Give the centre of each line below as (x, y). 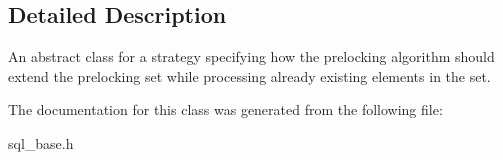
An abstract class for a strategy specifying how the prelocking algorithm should (251, 56)
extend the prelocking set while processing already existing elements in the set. (249, 75)
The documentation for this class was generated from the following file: (225, 109)
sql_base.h (41, 142)
